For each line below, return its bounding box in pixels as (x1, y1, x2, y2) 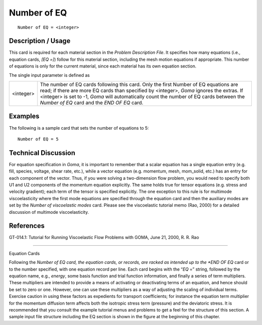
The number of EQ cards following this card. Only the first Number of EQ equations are (40, 81, 238, 88)
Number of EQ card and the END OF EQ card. (40, 100, 144, 106)
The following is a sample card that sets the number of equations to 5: (9, 125, 149, 131)
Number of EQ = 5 (17, 136, 59, 142)
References (9, 222, 45, 230)
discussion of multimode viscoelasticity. (9, 209, 89, 215)
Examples (9, 112, 40, 120)
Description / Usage (9, 37, 70, 45)
